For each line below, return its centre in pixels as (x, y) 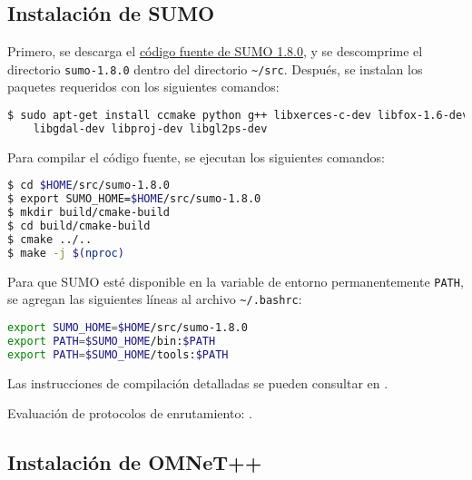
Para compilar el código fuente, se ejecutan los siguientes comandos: (196, 157)
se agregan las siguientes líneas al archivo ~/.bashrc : (155, 299)
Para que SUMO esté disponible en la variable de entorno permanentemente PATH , (236, 281)
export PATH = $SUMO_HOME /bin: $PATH (112, 341)
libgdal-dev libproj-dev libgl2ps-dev (150, 128)
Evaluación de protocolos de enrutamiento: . (130, 413)
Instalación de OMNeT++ (135, 462)
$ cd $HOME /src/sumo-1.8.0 (88, 186)
